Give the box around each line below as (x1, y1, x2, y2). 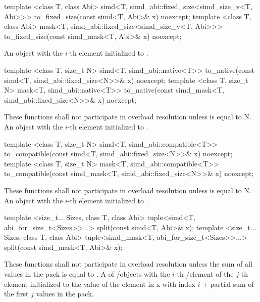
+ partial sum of (202, 278, 254, 289)
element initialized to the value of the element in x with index (4, 278, 195, 289)
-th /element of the (174, 269, 234, 279)
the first (4, 288, 29, 299)
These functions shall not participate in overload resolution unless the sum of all (4, 258, 252, 269)
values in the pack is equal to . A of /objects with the (4, 269, 170, 279)
